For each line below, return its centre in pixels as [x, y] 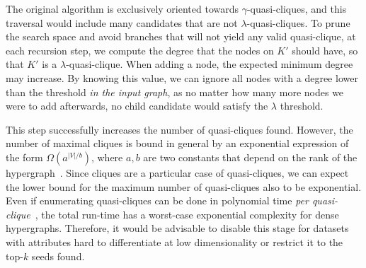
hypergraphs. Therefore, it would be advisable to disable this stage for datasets [177, 228]
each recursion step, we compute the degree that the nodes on [140, 50]
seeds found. [58, 256]
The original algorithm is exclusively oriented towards [122, 8]
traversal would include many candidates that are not [122, 22]
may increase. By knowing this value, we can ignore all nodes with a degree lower [182, 77]
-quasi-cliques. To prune [298, 22]
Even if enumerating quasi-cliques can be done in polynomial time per [157, 200]
